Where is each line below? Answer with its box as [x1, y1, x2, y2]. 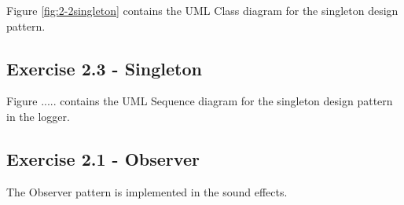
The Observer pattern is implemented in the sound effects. [6, 183, 288, 200]
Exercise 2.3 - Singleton [6, 56, 202, 80]
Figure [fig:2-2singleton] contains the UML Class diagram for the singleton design [6, 2, 398, 18]
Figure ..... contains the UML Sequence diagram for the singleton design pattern [6, 93, 393, 109]
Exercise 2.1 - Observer [6, 146, 200, 170]
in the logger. [6, 108, 70, 124]
